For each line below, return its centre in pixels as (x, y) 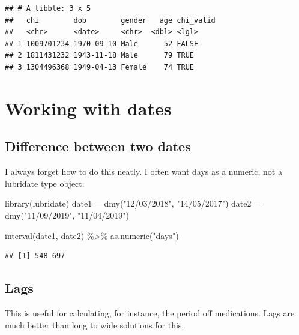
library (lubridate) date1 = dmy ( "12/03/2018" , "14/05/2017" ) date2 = (133, 203)
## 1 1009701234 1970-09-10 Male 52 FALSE (102, 44)
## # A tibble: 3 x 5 (48, 8)
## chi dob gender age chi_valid (110, 20)
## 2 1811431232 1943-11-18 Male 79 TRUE (99, 56)
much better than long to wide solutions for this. (95, 324)
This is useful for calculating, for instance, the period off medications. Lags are (150, 312)
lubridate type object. (45, 183)
